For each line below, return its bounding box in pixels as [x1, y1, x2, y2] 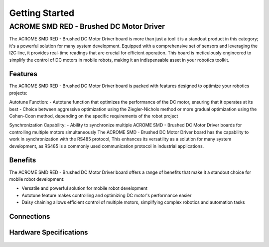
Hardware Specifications [9, 228, 88, 237]
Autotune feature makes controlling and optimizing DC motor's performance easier [21, 192, 192, 198]
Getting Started [9, 7, 75, 18]
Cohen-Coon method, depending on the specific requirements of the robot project [9, 113, 178, 119]
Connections [9, 212, 50, 221]
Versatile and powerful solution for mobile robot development [21, 185, 148, 191]
